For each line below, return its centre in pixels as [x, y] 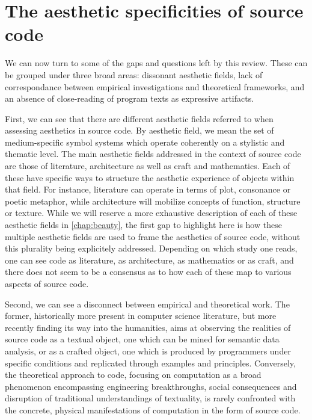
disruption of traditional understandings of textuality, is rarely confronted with [150, 398]
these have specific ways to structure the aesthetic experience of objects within [150, 177]
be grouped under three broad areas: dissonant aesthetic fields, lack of [134, 74]
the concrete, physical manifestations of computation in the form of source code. [153, 409]
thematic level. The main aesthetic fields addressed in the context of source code [153, 154]
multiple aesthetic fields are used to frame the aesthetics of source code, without [153, 236]
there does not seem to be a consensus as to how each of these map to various [148, 272]
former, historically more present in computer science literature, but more [141, 316]
